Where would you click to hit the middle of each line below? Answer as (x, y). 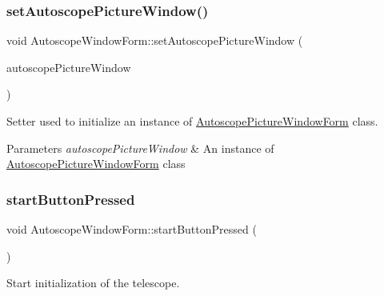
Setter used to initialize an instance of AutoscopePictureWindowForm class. (192, 121)
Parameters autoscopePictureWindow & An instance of (140, 148)
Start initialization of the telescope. (93, 283)
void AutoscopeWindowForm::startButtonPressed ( (132, 229)
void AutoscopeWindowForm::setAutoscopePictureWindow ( (155, 40)
